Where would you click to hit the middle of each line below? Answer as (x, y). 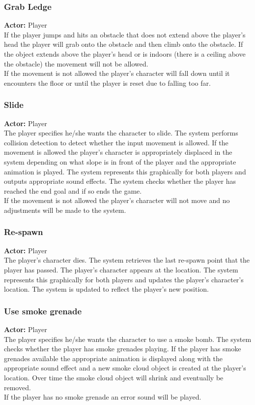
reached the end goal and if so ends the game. (73, 190)
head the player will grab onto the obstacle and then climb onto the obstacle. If (124, 44)
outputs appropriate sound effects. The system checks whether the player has (120, 181)
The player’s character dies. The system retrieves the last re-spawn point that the (127, 260)
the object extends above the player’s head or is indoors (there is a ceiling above (125, 54)
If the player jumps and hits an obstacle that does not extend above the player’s (125, 34)
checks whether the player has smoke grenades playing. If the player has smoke (123, 349)
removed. (17, 387)
